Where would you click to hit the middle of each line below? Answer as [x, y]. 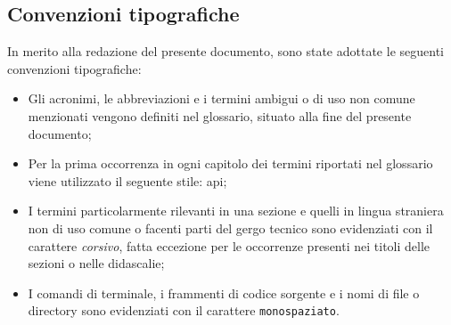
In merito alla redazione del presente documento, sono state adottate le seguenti [225, 51]
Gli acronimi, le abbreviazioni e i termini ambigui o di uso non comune [221, 98]
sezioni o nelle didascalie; [96, 263]
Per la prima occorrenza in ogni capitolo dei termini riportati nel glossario [230, 163]
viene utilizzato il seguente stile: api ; [127, 180]
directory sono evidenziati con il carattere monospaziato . [184, 310]
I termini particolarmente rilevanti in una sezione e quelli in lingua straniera [236, 211]
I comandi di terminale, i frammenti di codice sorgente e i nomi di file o [224, 292]
